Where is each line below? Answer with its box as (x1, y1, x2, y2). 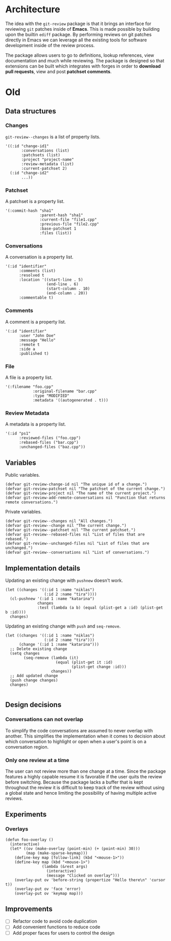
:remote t (18, 342, 40, 347)
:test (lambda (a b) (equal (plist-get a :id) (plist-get (37, 605, 163, 610)
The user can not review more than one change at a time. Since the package (5, 768, 166, 774)
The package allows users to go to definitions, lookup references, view (5, 52, 155, 58)
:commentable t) (18, 295, 54, 300)
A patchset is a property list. (5, 198, 65, 205)
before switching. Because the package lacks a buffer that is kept (5, 779, 143, 785)
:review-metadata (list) (21, 161, 74, 167)
